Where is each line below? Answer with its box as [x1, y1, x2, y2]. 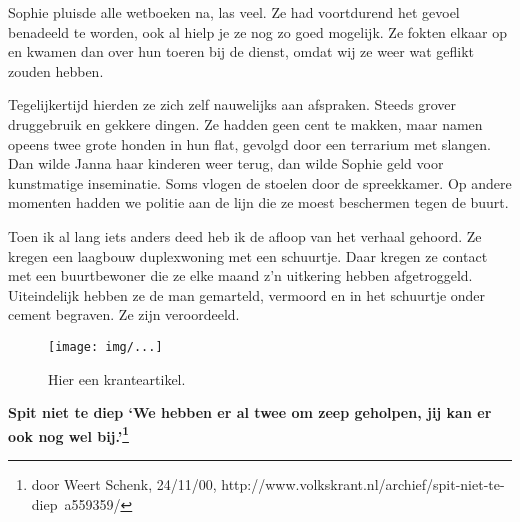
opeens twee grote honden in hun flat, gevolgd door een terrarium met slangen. [8, 133, 491, 154]
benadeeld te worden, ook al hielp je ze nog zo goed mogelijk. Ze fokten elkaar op [8, 21, 507, 42]
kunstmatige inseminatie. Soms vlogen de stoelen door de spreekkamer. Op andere [8, 172, 512, 193]
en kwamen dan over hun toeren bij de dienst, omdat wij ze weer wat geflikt [8, 41, 475, 62]
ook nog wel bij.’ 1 [8, 422, 129, 446]
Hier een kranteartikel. [48, 368, 186, 389]
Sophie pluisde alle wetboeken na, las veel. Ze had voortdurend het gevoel [8, 2, 460, 22]
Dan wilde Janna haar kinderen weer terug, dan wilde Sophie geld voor [8, 153, 444, 174]
